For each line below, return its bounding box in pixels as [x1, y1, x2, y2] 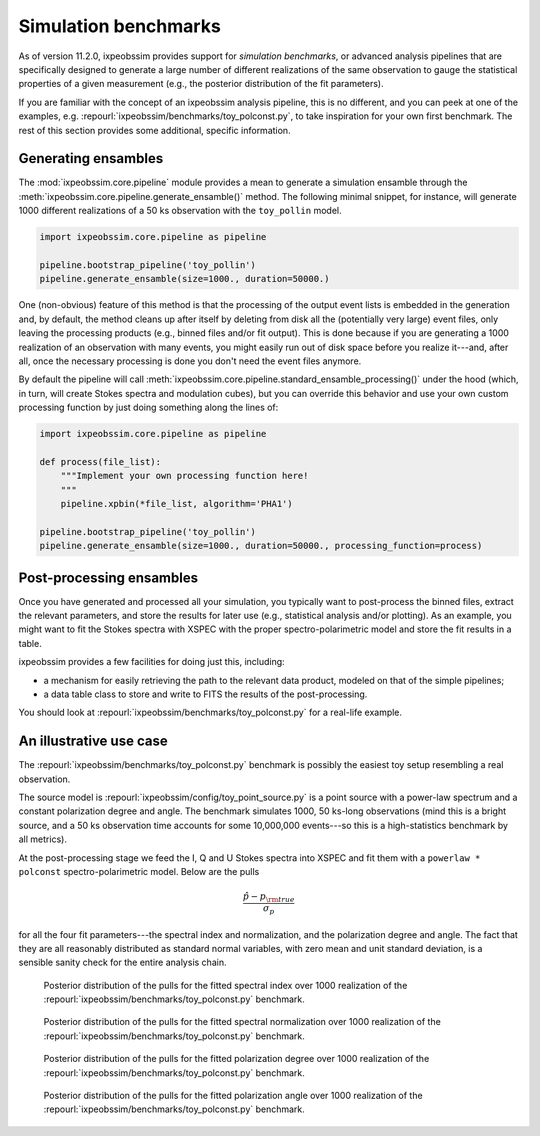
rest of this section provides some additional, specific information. [18, 124, 291, 136]
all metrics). [18, 833, 67, 845]
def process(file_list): [39, 456, 162, 467]
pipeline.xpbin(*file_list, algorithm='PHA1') [60, 498, 294, 509]
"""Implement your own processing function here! [60, 470, 309, 482]
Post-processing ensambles [18, 569, 199, 586]
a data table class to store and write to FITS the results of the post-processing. [43, 688, 368, 700]
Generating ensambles [18, 150, 164, 167]
